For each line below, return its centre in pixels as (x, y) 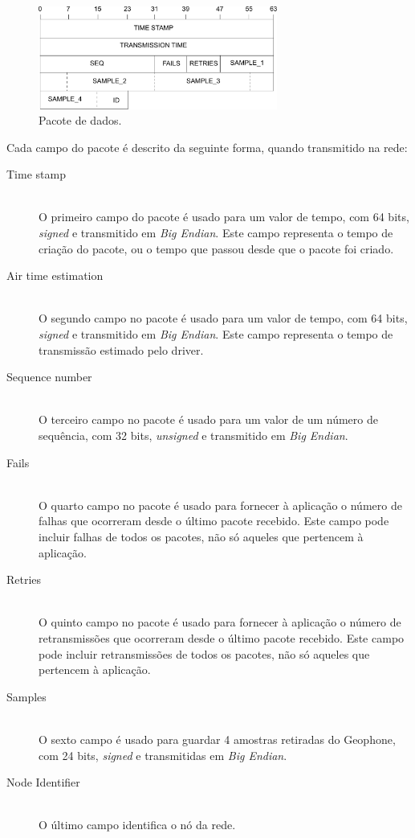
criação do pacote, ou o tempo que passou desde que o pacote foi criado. (216, 248)
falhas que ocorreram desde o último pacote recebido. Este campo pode (214, 521)
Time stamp (36, 174)
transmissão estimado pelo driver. (121, 349)
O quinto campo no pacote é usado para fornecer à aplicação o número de (220, 622)
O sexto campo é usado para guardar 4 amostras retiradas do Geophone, (217, 739)
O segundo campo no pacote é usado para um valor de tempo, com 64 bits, (223, 318)
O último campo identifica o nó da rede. (137, 825)
